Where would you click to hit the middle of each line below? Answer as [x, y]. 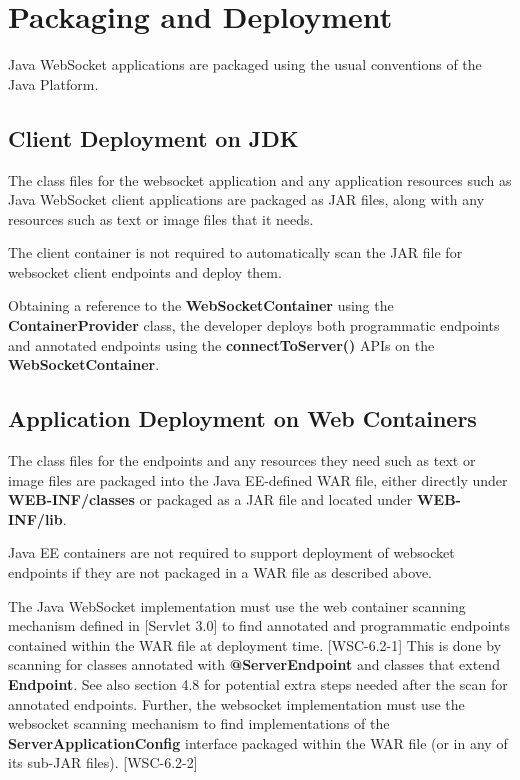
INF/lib [35, 518]
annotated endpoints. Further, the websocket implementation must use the [236, 703]
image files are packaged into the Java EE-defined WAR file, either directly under [258, 479]
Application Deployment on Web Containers [242, 418]
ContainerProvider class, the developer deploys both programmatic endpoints [254, 325]
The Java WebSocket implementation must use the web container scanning [237, 605]
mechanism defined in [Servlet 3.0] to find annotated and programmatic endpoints [259, 625]
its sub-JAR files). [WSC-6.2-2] [103, 762]
